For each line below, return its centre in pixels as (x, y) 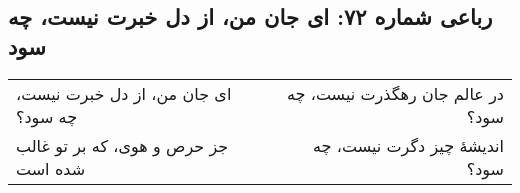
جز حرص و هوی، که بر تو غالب (122, 145)
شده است (51, 168)
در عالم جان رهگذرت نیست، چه (395, 93)
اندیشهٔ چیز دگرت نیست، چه (408, 145)
